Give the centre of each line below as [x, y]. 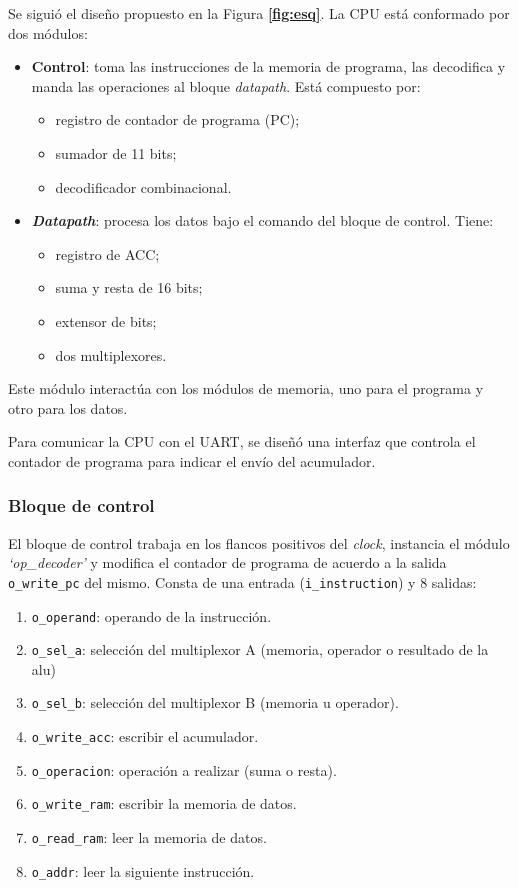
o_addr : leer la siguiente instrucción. [143, 870]
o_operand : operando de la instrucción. [151, 615]
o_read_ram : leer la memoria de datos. [149, 837]
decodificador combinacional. [143, 186]
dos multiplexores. [111, 354]
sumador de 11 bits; [116, 152]
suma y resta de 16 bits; [129, 287]
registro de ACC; [107, 253]
